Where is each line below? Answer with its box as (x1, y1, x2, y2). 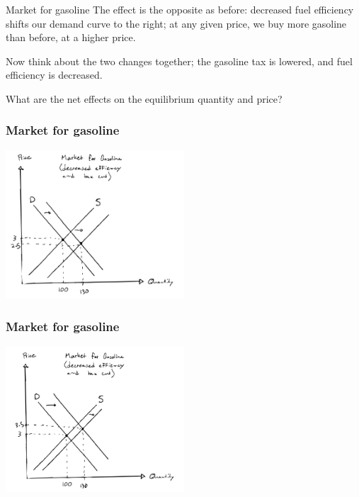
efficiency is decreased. (6, 67, 103, 82)
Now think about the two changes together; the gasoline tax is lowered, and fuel (6, 53, 353, 68)
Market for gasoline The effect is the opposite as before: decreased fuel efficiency (6, 2, 354, 16)
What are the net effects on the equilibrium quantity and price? (6, 91, 283, 106)
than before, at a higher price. (6, 30, 136, 45)
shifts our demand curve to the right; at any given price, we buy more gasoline (6, 16, 347, 30)
